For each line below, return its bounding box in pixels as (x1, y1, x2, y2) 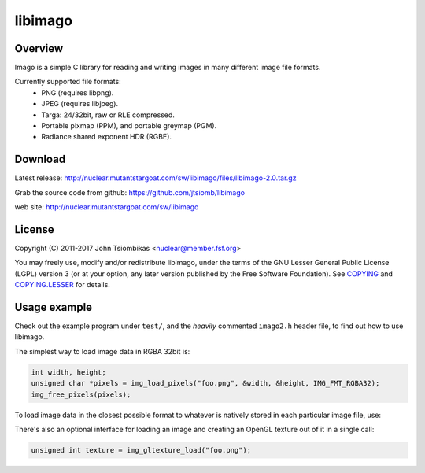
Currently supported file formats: (14, 77, 121, 87)
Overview (14, 42, 64, 55)
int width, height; (31, 368, 106, 377)
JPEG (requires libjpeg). (41, 99, 119, 109)
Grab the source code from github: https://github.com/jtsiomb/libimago (14, 187, 246, 197)
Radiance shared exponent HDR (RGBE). (41, 132, 172, 142)
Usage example (14, 300, 93, 314)
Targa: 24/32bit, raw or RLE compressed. (41, 110, 175, 120)
